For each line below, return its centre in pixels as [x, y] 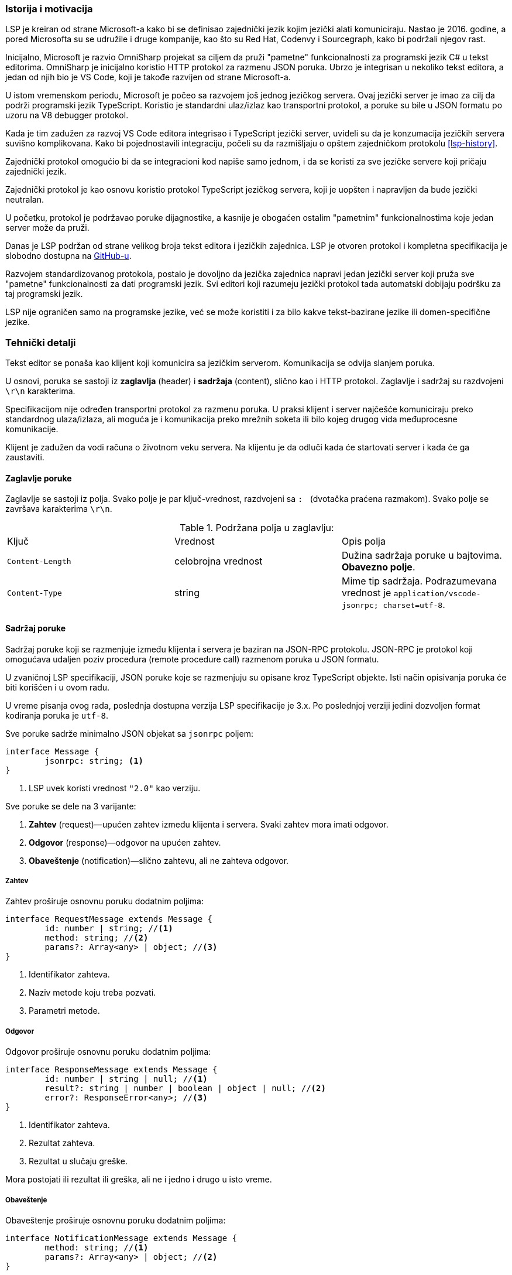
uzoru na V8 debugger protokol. [67, 115]
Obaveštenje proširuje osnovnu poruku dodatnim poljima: [116, 1220]
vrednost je [366, 593]
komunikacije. [32, 429]
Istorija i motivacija [49, 9]
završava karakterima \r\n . [59, 509]
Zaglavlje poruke [39, 478]
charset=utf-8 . [414, 605]
